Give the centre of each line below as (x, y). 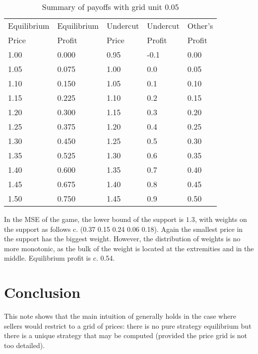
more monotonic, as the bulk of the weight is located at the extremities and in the (129, 248)
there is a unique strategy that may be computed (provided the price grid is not (126, 335)
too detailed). (25, 345)
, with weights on (221, 219)
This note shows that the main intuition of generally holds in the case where (120, 316)
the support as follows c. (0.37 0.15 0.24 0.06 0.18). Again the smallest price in (124, 229)
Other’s (200, 26)
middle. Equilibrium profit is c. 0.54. (60, 258)
